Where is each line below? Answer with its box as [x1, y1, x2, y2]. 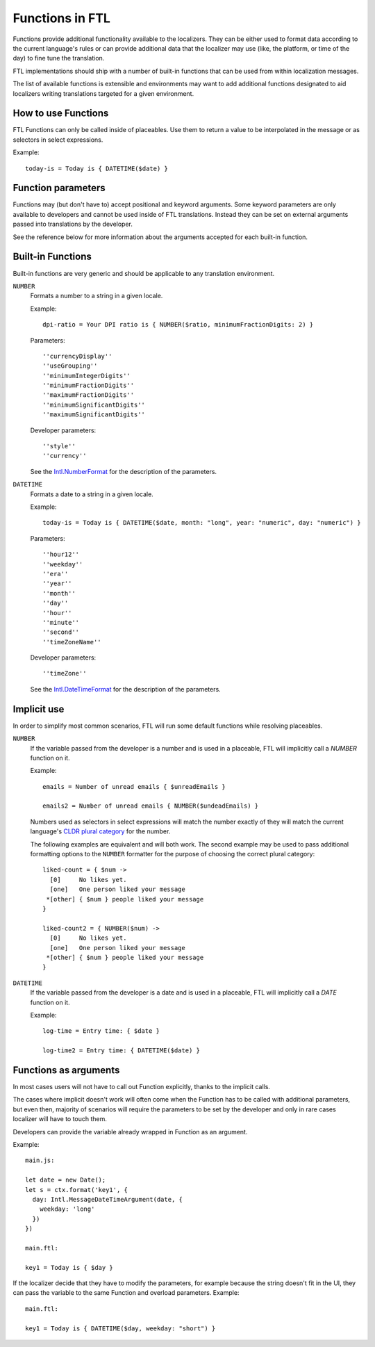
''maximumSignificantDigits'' [42, 411, 146, 418]
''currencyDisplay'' [42, 352, 112, 360]
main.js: [25, 1157, 55, 1164]
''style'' [42, 442, 76, 450]
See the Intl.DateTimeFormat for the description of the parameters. [30, 685, 222, 693]
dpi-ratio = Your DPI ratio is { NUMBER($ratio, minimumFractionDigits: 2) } [42, 320, 314, 329]
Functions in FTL [12, 10, 111, 26]
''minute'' [42, 619, 80, 626]
